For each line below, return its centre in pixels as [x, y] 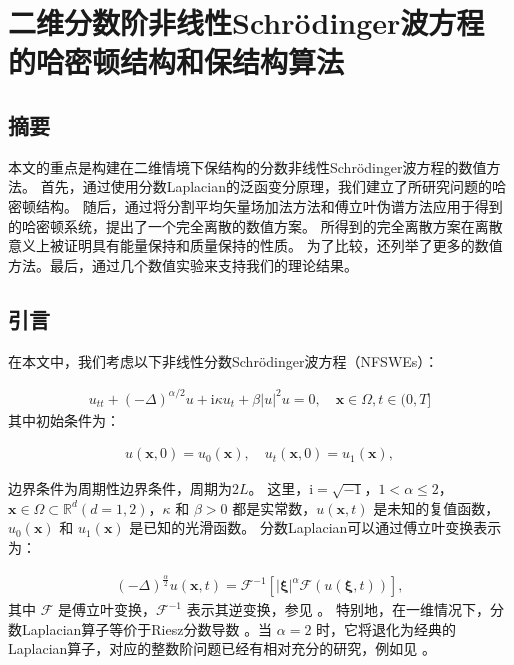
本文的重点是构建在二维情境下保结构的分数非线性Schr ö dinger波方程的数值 [247, 166]
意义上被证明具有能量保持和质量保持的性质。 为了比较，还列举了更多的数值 [255, 245]
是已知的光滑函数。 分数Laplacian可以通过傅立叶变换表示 [315, 527]
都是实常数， [274, 507]
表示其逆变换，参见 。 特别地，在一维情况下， [338, 609]
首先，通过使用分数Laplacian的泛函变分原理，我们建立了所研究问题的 [266, 186]
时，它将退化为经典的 [386, 628]
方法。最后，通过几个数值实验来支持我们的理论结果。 [183, 264]
